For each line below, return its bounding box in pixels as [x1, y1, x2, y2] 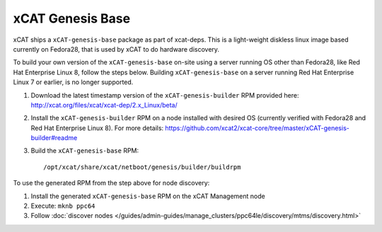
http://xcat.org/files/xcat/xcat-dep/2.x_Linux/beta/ [30, 100, 178, 109]
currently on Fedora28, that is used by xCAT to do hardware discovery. [13, 45, 219, 53]
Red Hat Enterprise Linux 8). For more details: [30, 124, 164, 132]
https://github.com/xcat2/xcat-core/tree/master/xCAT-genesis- [165, 124, 349, 132]
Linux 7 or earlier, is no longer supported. [13, 78, 134, 86]
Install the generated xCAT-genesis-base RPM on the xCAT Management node [30, 192, 265, 200]
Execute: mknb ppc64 [30, 202, 95, 210]
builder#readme [30, 134, 78, 142]
